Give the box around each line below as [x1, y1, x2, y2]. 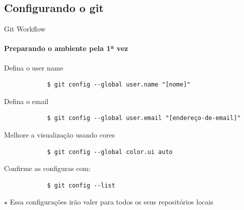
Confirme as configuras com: [4, 163, 91, 173]
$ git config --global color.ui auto [47, 148, 173, 155]
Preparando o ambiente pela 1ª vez [4, 43, 128, 53]
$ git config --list [47, 181, 115, 189]
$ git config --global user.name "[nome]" [47, 81, 191, 88]
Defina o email [4, 95, 49, 106]
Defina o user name [4, 62, 64, 72]
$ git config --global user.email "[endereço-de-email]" [47, 114, 241, 122]
